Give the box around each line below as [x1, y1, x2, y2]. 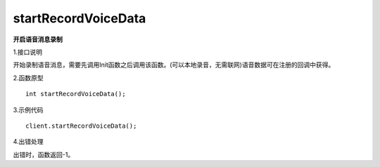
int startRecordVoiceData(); [25, 90, 126, 98]
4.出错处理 [13, 138, 44, 146]
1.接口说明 [13, 48, 42, 56]
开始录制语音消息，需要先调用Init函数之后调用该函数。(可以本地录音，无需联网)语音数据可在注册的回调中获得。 [13, 60, 335, 69]
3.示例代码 [13, 105, 44, 114]
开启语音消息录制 [13, 35, 63, 44]
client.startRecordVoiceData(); [25, 121, 137, 130]
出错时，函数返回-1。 [13, 150, 75, 159]
